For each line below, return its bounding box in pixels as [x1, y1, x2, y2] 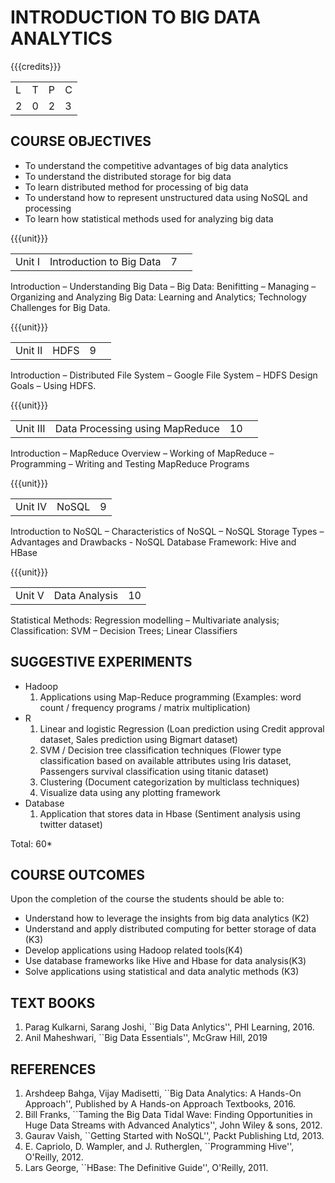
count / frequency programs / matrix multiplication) [39, 701, 251, 713]
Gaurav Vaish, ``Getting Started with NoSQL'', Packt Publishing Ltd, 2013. [24, 1130, 325, 1141]
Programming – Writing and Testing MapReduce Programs [10, 457, 250, 470]
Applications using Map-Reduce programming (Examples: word [39, 691, 302, 703]
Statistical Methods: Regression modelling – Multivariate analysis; [10, 614, 280, 626]
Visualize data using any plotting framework [39, 786, 222, 798]
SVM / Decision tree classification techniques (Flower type [39, 744, 282, 756]
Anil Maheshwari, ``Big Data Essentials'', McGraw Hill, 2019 [24, 1032, 268, 1044]
